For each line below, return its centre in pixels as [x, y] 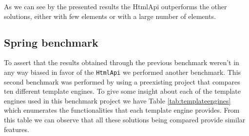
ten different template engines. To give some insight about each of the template [122, 91]
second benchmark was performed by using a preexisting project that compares [122, 81]
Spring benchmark [51, 42]
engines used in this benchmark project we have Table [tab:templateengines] [117, 100]
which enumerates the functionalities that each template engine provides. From [122, 110]
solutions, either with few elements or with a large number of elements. [110, 16]
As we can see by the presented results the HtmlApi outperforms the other [115, 6]
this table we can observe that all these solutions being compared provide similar [125, 120]
